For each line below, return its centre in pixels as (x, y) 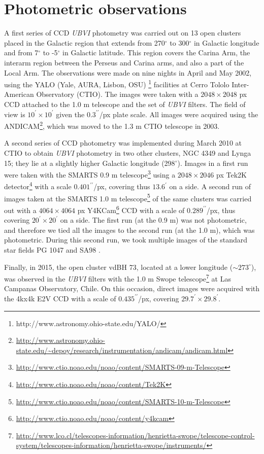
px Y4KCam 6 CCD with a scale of (131, 209)
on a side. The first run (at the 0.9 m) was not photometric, (153, 220)
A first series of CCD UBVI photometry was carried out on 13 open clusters (123, 33)
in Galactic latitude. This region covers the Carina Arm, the (156, 53)
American (19, 94)
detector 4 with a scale (38, 186)
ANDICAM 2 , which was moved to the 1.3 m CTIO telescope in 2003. (112, 125)
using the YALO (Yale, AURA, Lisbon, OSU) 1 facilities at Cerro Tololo (117, 83)
